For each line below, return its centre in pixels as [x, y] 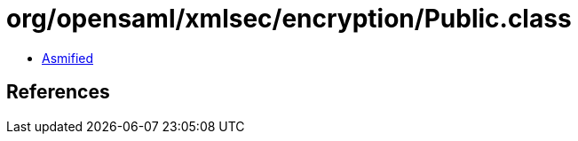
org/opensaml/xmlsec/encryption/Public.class [289, 19]
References [58, 92]
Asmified [68, 58]
